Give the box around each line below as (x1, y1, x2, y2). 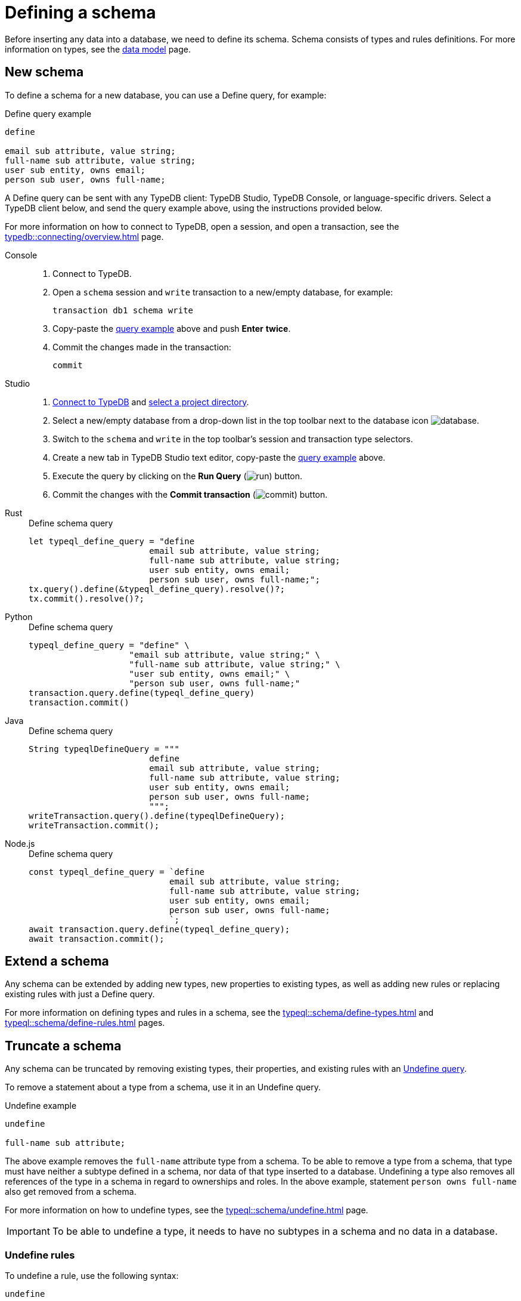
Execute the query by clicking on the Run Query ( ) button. (52, 470, 303, 481)
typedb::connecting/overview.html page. (5, 231, 164, 242)
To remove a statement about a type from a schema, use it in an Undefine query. (5, 1082, 321, 1093)
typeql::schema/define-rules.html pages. (5, 1018, 165, 1028)
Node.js (5, 838, 35, 849)
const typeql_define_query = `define (29, 867, 205, 877)
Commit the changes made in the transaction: (52, 341, 231, 352)
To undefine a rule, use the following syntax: (5, 1271, 179, 1281)
